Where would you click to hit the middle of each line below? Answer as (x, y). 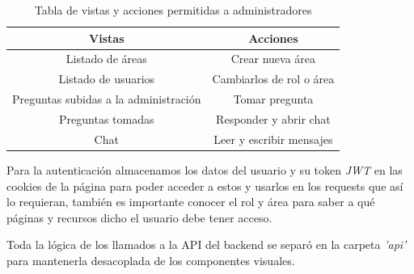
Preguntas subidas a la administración (107, 99)
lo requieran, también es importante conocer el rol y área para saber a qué (191, 202)
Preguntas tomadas (107, 118)
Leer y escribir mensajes (273, 139)
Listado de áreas (106, 59)
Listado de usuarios (107, 79)
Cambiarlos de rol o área (273, 79)
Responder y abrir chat (273, 118)
